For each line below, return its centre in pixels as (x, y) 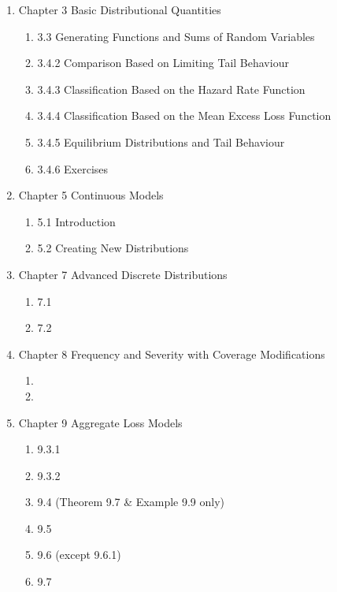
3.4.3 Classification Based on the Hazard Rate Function (171, 89)
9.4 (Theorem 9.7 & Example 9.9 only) (131, 502)
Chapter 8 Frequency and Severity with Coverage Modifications (172, 354)
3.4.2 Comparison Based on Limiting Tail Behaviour (163, 63)
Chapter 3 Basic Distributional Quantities (120, 9)
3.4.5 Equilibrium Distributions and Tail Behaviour (161, 141)
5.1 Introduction (76, 221)
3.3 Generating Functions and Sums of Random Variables (176, 36)
